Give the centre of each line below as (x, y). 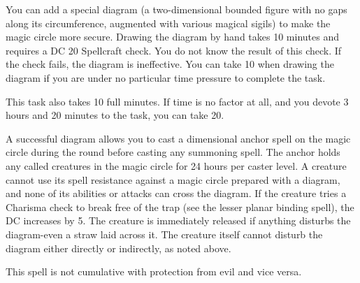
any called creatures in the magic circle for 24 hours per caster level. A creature (176, 165)
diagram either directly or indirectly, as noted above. (118, 248)
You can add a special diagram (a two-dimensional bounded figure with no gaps (177, 9)
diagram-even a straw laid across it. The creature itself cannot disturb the (164, 234)
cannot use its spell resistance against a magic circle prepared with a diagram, (173, 179)
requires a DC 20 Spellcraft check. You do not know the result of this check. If (174, 50)
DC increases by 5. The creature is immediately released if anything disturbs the (178, 220)
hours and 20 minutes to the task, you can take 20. (115, 115)
